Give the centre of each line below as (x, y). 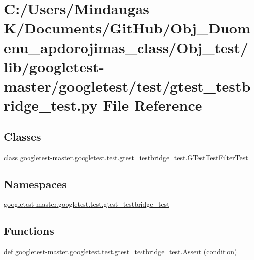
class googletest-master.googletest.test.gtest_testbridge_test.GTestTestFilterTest (126, 157)
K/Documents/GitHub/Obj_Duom (127, 28)
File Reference (153, 105)
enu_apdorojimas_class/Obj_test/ (126, 47)
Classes (23, 136)
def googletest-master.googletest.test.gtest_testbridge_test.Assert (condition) (121, 251)
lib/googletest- (54, 66)
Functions (29, 231)
